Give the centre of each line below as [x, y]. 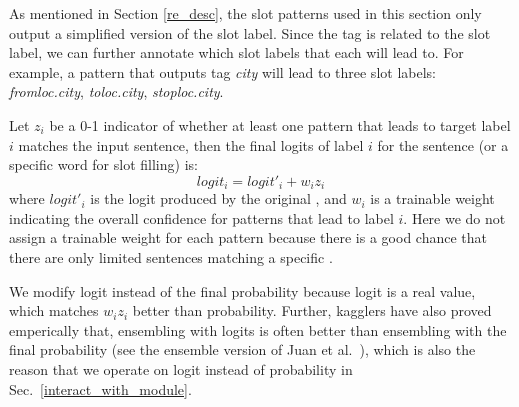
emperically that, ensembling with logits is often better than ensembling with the [258, 329]
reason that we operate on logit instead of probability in [181, 368]
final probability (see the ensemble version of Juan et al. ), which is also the [242, 349]
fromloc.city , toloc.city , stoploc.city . [116, 91]
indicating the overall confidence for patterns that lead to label [201, 217]
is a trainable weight [432, 198]
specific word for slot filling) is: [103, 164]
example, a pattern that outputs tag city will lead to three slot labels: [222, 71]
